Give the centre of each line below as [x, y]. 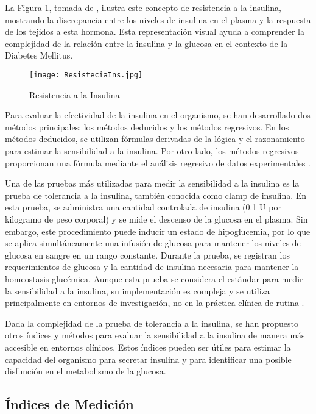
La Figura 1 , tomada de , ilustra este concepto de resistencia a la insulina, [143, 7]
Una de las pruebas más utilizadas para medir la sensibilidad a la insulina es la [152, 183]
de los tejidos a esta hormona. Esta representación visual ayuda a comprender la [155, 31]
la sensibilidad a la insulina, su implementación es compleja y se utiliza [137, 291]
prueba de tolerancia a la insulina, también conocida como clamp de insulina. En [156, 195]
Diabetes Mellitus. [39, 55]
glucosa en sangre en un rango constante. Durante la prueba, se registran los [147, 255]
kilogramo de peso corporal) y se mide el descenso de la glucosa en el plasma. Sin [156, 219]
